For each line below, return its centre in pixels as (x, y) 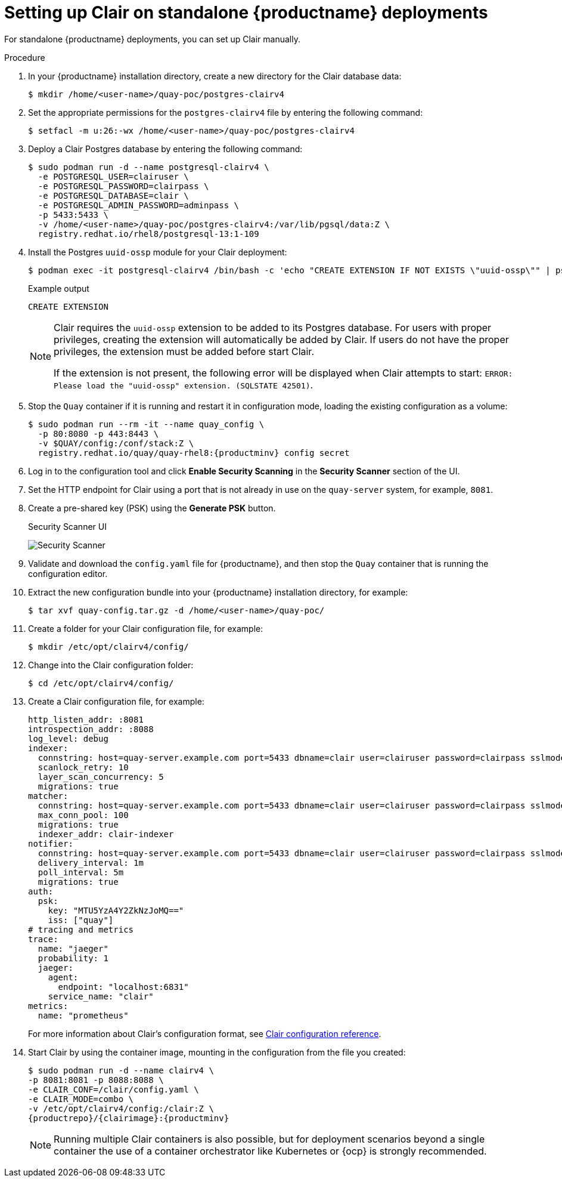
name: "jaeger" (73, 948)
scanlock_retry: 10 (83, 767)
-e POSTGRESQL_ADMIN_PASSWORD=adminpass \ (139, 205)
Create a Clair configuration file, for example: (116, 701)
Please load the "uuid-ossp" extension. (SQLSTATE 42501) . (184, 385)
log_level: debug (68, 738)
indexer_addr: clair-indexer (106, 834)
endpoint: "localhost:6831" (123, 987)
